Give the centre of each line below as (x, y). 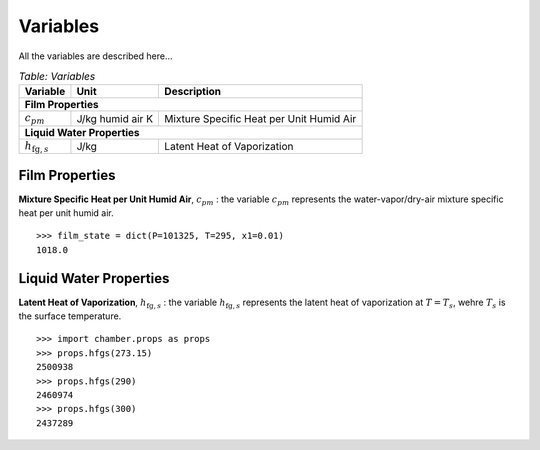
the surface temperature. (70, 316)
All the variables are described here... (96, 56)
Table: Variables (57, 77)
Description (193, 92)
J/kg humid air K (115, 118)
